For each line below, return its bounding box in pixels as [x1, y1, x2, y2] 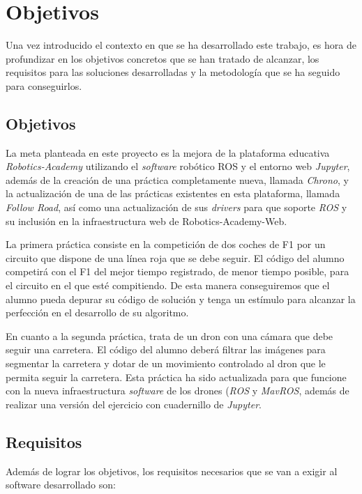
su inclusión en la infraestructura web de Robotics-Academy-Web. [6, 213, 287, 228]
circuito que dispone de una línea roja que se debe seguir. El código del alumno [6, 250, 345, 265]
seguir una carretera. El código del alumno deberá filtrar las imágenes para [6, 342, 326, 357]
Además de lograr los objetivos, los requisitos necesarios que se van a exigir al [6, 463, 338, 478]
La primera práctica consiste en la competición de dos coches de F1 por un [6, 237, 326, 252]
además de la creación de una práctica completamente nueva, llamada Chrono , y [6, 172, 349, 187]
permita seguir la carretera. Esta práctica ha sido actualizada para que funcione [6, 369, 347, 384]
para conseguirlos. [6, 78, 82, 93]
